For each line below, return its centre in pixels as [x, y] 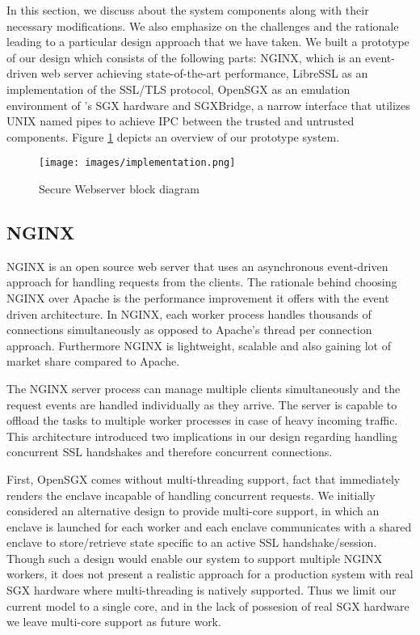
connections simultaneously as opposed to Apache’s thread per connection [189, 330]
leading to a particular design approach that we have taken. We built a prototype [208, 42]
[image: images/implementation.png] [137, 163]
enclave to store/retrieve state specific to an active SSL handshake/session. [192, 542]
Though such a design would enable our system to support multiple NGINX [195, 558]
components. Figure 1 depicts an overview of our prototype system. [173, 136]
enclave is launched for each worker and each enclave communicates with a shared [209, 526]
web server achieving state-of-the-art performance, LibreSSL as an [204, 73]
